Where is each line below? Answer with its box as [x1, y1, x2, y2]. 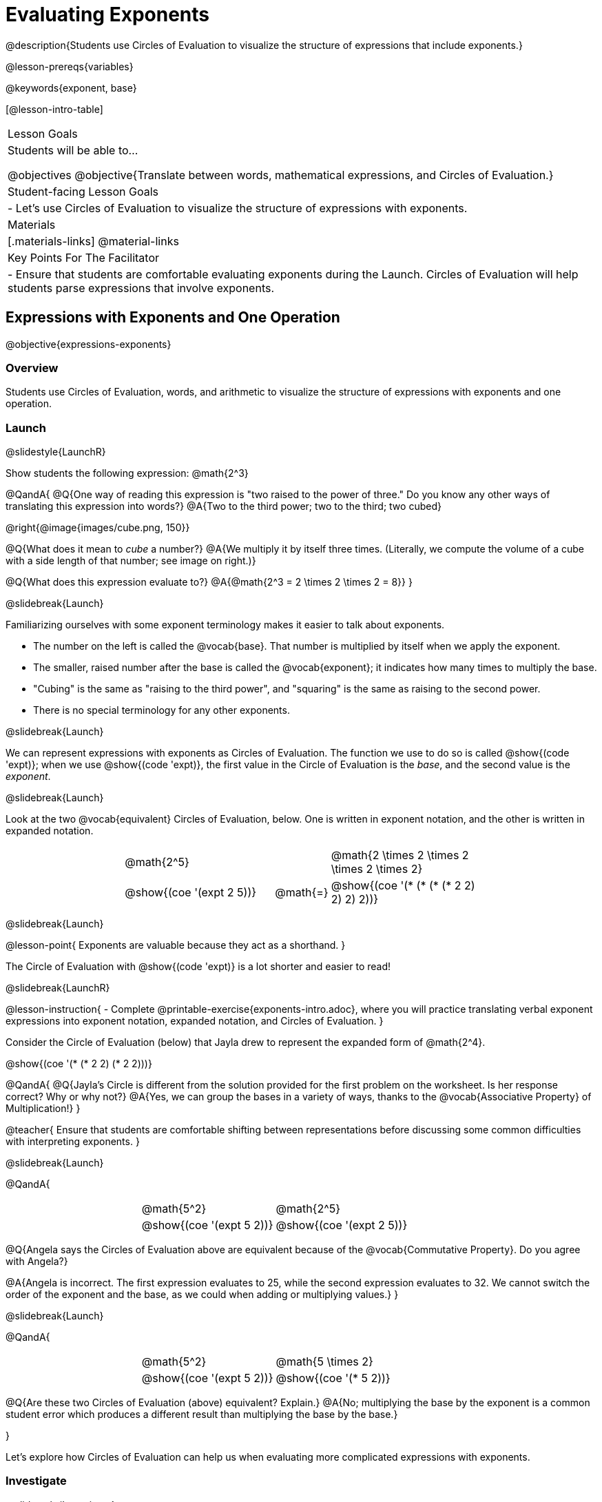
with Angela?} [6, 1255, 68, 1268]
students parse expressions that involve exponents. [8, 280, 275, 295]
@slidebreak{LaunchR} [6, 982, 110, 994]
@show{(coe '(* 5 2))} [276, 1371, 391, 1386]
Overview [6, 360, 59, 375]
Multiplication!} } [6, 1102, 81, 1115]
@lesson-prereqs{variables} [6, 60, 134, 72]
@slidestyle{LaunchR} [6, 446, 106, 458]
